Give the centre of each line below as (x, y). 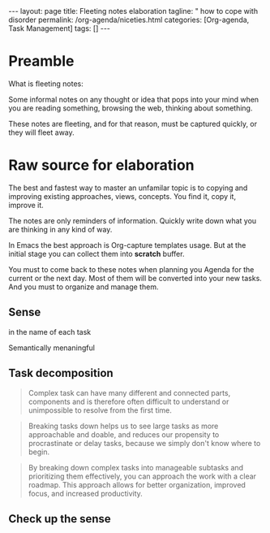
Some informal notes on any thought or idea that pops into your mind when (134, 99)
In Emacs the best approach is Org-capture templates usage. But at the (127, 245)
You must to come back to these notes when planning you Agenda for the (131, 269)
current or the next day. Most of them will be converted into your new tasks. (135, 278)
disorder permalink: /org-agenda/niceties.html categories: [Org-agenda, (129, 19)
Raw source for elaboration (101, 165)
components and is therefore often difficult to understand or (129, 401)
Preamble (41, 61)
